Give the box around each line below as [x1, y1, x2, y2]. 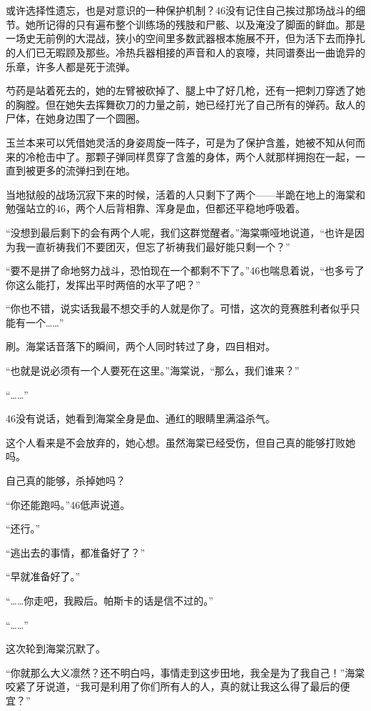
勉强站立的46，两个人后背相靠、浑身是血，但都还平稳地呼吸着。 [6, 201, 305, 216]
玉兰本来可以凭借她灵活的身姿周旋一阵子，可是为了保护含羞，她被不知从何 [6, 134, 355, 149]
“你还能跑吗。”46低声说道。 [6, 497, 131, 512]
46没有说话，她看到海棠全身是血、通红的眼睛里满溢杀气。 [6, 411, 275, 426]
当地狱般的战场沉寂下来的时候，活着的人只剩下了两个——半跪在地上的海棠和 [6, 187, 365, 202]
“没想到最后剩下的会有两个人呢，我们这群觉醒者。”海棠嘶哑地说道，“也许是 [6, 224, 355, 239]
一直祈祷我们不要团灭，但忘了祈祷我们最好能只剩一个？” [25, 239, 290, 254]
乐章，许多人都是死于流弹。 [6, 59, 136, 74]
